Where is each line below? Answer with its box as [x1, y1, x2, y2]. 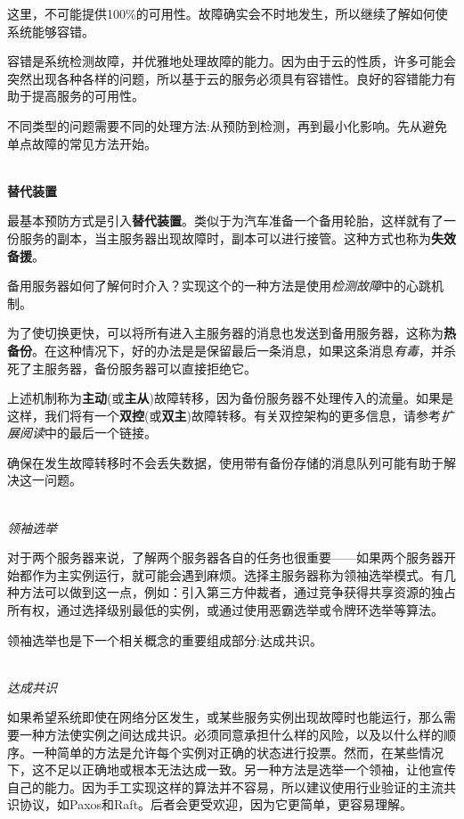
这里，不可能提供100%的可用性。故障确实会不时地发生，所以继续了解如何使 [7, 4, 448, 22]
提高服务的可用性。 [31, 86, 144, 105]
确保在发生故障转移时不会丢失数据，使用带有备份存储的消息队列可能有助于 [7, 453, 444, 471]
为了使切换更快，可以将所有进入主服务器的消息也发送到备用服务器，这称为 [7, 324, 444, 342]
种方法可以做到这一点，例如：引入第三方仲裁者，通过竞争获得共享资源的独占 [7, 583, 456, 602]
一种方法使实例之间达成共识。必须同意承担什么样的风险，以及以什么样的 [19, 725, 444, 743]
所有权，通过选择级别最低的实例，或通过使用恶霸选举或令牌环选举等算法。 [7, 601, 444, 619]
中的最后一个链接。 [45, 423, 157, 442]
